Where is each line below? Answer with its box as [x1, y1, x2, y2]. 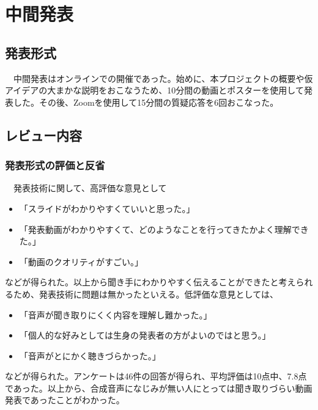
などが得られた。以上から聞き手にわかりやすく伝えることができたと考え [5, 276, 296, 288]
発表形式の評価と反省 [5, 158, 105, 173]
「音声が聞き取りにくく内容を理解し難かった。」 [19, 308, 212, 321]
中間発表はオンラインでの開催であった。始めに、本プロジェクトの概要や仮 [13, 71, 313, 84]
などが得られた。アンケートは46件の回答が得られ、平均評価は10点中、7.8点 [5, 370, 307, 383]
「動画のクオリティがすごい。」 [19, 255, 143, 268]
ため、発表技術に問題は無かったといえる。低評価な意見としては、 [13, 287, 278, 300]
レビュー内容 [5, 125, 82, 144]
